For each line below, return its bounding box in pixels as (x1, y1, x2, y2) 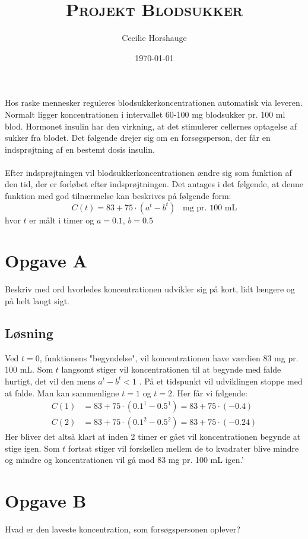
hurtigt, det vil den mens (5, 374, 96, 387)
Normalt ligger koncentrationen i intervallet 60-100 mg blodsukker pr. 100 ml (5, 108, 285, 120)
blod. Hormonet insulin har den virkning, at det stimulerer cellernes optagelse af (5, 119, 297, 132)
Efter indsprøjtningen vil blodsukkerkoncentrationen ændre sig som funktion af (5, 166, 292, 178)
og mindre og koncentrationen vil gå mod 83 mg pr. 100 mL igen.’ (5, 453, 244, 466)
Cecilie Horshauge (122, 31, 187, 44)
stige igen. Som (5, 442, 60, 454)
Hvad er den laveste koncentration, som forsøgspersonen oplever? (5, 523, 240, 535)
